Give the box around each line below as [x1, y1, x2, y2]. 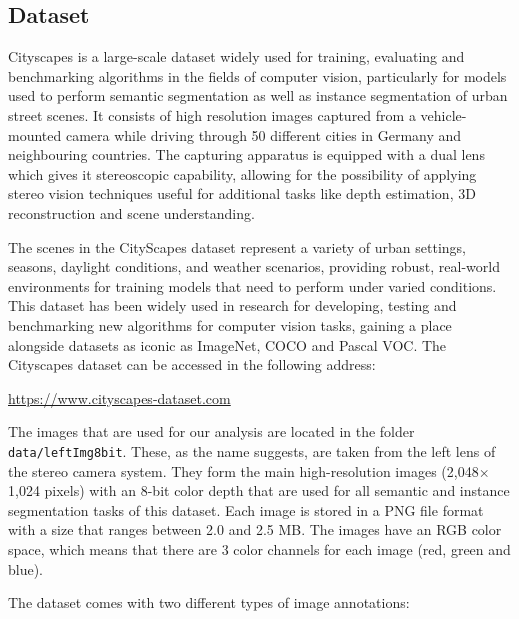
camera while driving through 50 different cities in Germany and [65, 124, 462, 145]
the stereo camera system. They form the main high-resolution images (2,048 [8, 460, 479, 481]
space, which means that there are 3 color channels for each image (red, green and [8, 538, 511, 559]
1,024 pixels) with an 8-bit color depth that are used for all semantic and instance [8, 480, 510, 501]
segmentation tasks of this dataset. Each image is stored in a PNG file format [8, 499, 484, 520]
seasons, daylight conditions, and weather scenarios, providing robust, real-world [8, 256, 500, 277]
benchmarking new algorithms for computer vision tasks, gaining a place [8, 314, 452, 335]
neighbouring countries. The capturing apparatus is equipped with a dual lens [8, 144, 485, 165]
